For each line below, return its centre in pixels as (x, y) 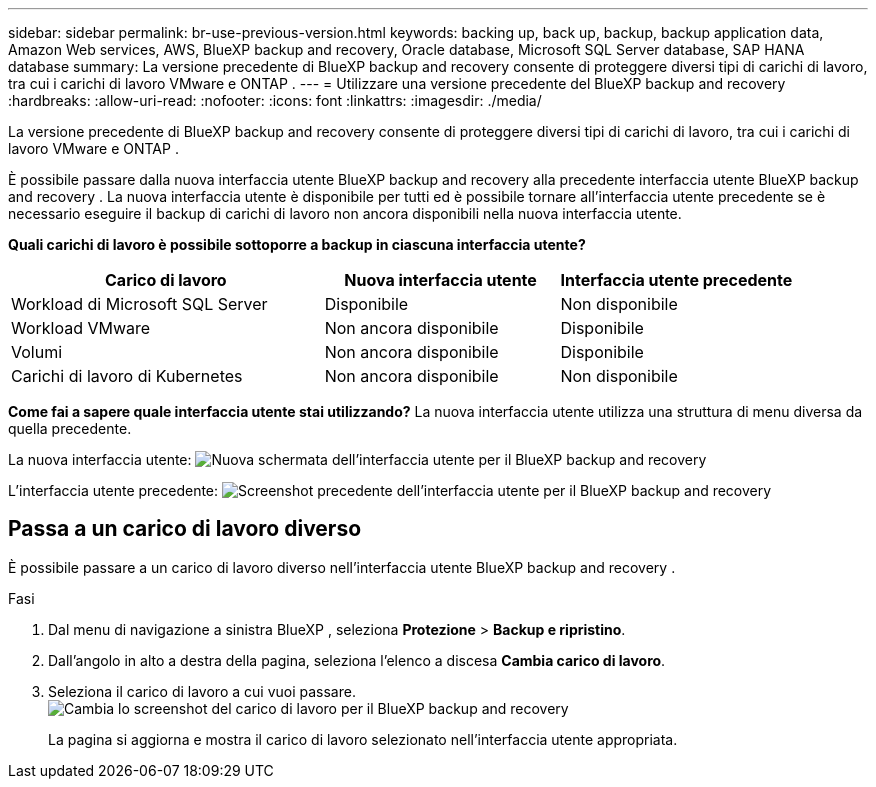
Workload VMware (81, 328)
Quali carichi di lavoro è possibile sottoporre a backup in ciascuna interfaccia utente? (297, 244)
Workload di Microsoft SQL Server (139, 304)
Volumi (37, 352)
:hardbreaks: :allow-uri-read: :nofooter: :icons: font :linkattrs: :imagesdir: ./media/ (275, 100)
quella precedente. (70, 428)
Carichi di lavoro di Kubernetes (127, 376)
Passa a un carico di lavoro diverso (185, 529)
